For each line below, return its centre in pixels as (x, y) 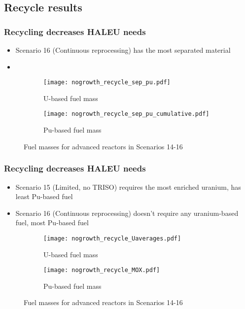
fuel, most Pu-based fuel (52, 223)
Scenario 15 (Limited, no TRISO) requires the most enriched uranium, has (128, 187)
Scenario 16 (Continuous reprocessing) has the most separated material (123, 50)
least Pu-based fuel (44, 196)
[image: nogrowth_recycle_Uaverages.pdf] (112, 238)
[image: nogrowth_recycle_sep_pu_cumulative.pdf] (126, 114)
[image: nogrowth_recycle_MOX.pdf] (102, 270)
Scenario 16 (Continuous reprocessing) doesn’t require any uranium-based (127, 213)
